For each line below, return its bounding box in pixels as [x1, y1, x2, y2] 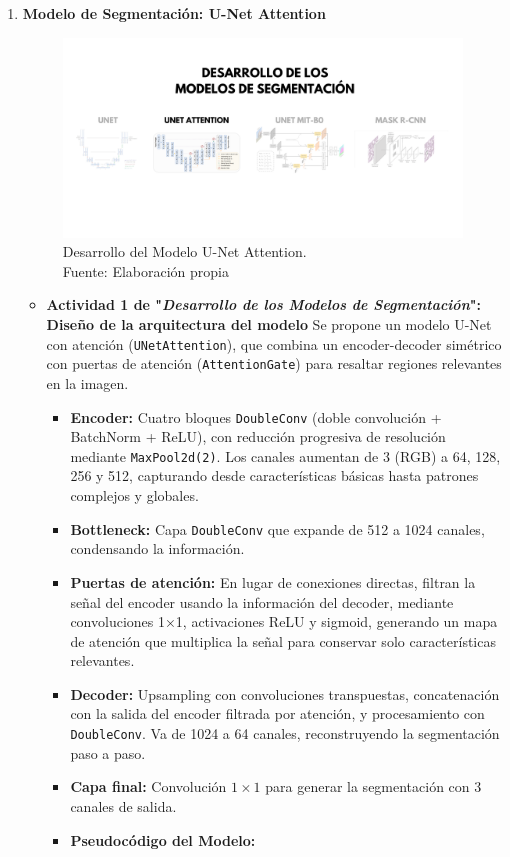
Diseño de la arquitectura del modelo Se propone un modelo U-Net [46, 314, 492, 335]
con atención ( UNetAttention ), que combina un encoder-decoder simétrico [46, 333, 502, 354]
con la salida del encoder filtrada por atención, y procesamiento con [70, 703, 485, 724]
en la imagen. [46, 372, 129, 393]
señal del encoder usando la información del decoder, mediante [70, 591, 454, 612]
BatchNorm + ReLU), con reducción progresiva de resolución [70, 426, 446, 447]
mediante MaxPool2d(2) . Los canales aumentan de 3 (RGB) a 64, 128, [70, 445, 501, 466]
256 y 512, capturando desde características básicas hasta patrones [70, 465, 479, 486]
